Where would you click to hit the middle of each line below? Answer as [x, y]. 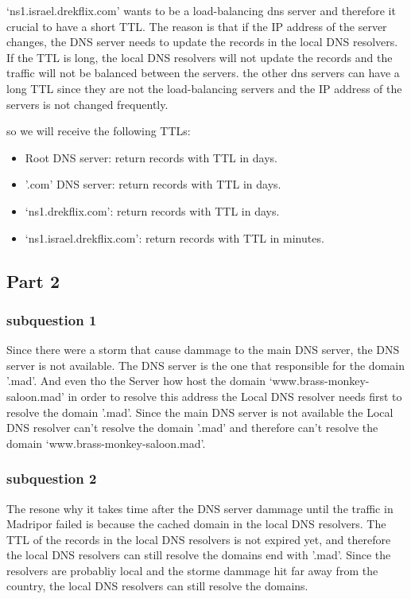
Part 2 [33, 280]
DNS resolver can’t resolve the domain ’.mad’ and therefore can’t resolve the [192, 428]
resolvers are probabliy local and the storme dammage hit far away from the [192, 570]
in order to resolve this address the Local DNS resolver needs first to [235, 396]
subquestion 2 [52, 478]
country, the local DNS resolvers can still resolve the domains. [157, 586]
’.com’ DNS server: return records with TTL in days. [153, 184]
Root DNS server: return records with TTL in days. [151, 157]
